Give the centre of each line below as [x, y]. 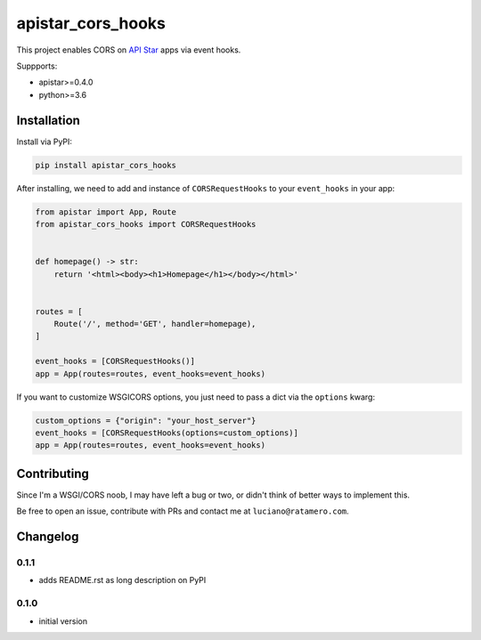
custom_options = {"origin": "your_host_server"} [146, 420]
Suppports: [37, 66]
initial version [63, 621]
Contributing [53, 473]
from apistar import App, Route [106, 212]
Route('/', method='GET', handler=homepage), [155, 324]
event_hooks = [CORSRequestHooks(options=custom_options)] [167, 433]
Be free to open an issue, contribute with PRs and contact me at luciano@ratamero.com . [183, 511]
